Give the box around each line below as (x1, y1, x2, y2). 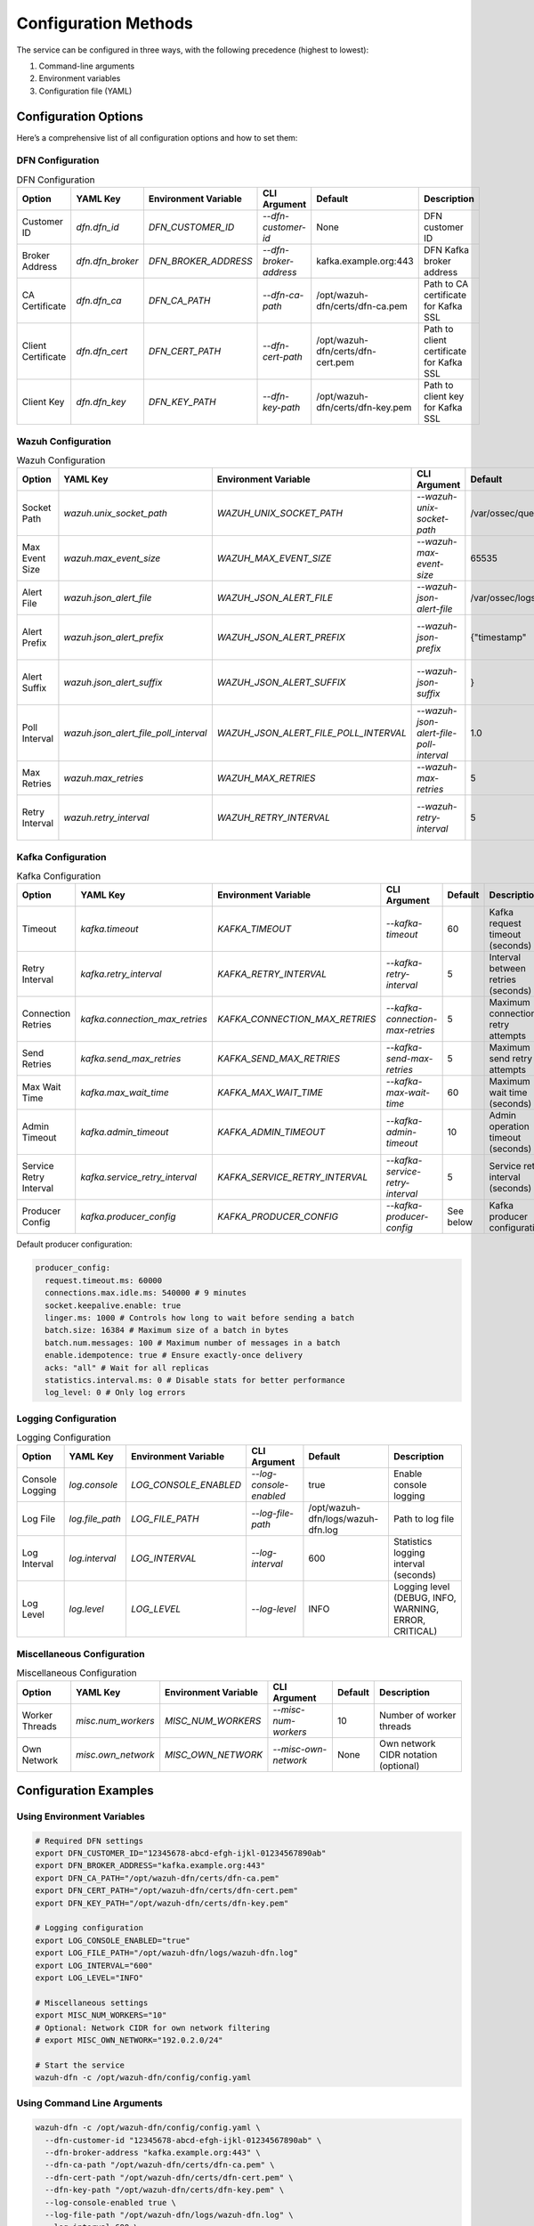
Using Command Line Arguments (16, 2097, 164, 2109)
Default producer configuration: (16, 1239, 133, 1250)
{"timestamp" (470, 631, 527, 644)
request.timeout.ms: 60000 (44, 1275, 163, 1286)
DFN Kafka (423, 244, 469, 256)
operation (489, 1120, 530, 1133)
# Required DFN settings (35, 1835, 144, 1846)
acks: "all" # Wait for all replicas (44, 1362, 209, 1373)
